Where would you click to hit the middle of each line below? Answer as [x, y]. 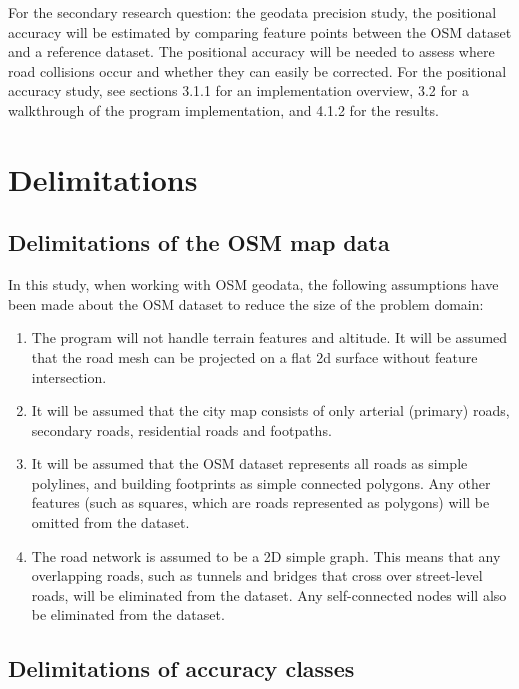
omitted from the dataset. [110, 522]
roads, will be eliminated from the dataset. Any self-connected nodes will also [269, 594]
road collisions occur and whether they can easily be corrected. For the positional [257, 70]
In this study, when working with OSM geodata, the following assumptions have [253, 284]
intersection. [69, 376]
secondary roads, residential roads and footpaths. [181, 429]
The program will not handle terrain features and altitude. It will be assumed [269, 337]
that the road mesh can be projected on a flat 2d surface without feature [254, 356]
